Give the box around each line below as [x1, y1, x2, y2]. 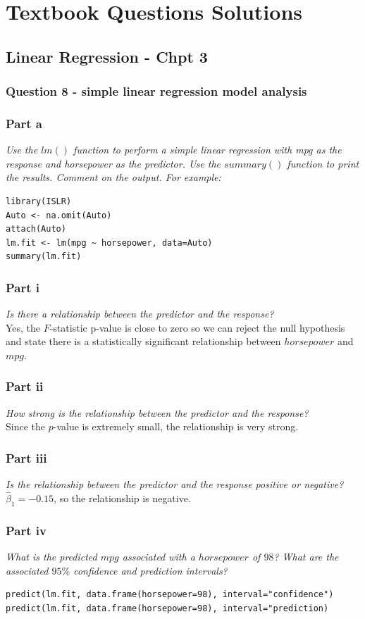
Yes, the [6, 320, 41, 334]
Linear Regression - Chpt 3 [6, 45, 208, 67]
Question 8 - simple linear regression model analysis [6, 82, 307, 100]
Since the [6, 419, 45, 434]
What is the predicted [6, 549, 97, 564]
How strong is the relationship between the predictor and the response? [6, 405, 309, 420]
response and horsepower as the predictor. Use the [6, 156, 221, 170]
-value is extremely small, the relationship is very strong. [53, 419, 299, 434]
